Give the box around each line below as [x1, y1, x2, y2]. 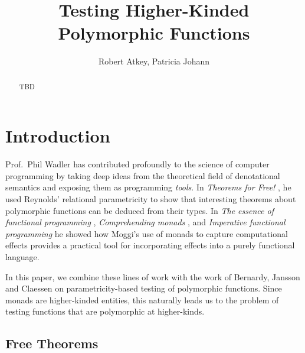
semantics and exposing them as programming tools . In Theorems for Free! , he [5, 181, 291, 193]
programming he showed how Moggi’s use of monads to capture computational [5, 227, 288, 239]
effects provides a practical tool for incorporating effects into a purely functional [5, 239, 295, 251]
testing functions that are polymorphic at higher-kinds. [5, 305, 205, 318]
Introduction [5, 124, 110, 148]
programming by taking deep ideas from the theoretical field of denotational [5, 169, 280, 182]
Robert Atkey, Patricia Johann [98, 55, 210, 67]
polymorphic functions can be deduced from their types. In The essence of [5, 204, 274, 216]
